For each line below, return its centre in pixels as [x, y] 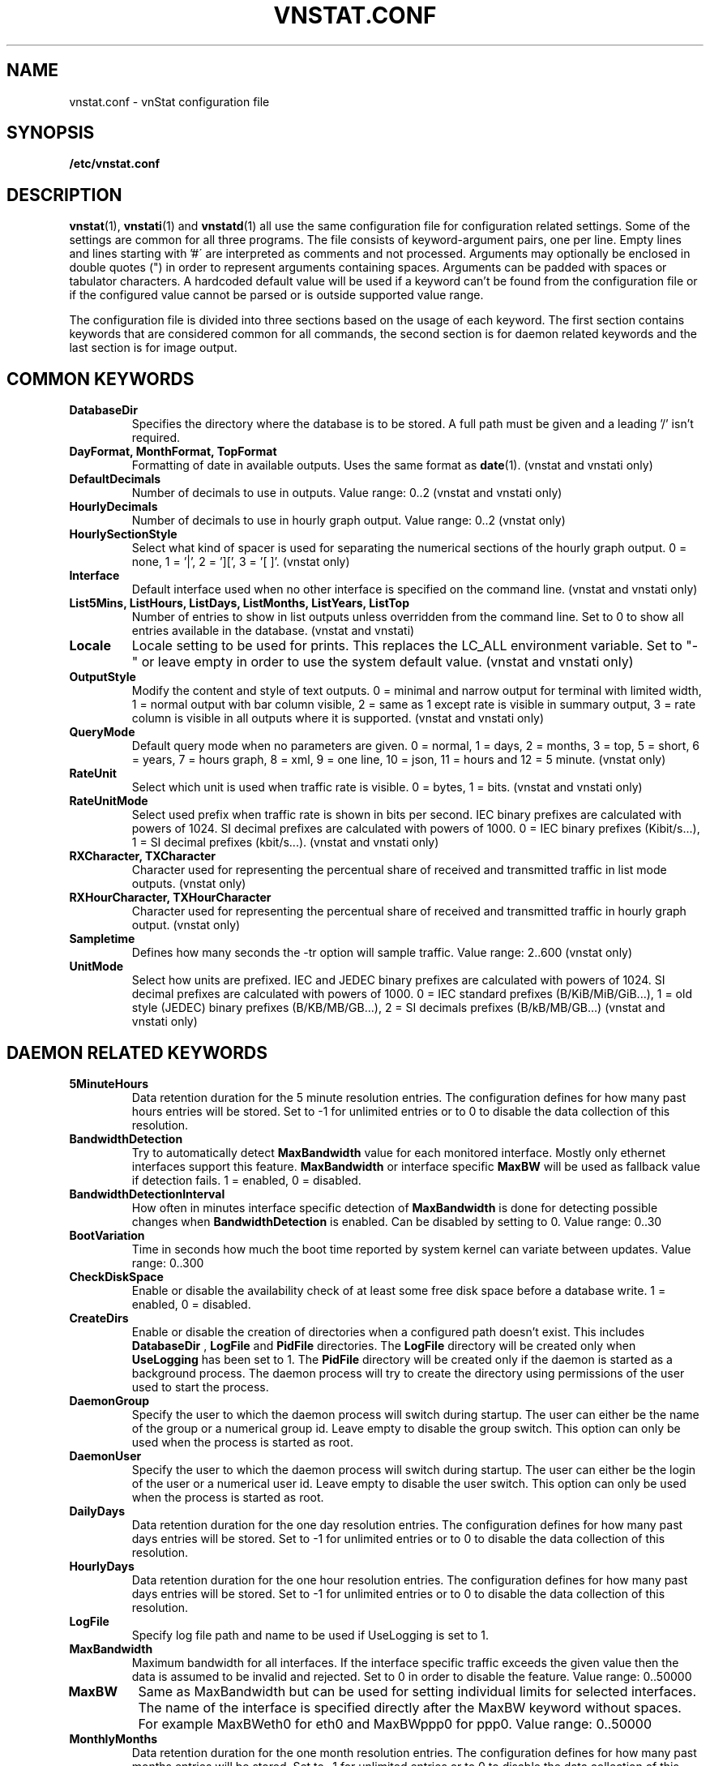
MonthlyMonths [113, 1738]
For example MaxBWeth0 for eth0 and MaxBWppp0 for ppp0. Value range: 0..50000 [395, 1723]
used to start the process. [200, 1387]
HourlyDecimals [113, 507]
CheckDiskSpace [116, 1276]
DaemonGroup [109, 1400]
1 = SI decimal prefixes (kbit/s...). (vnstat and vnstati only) [285, 842]
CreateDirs [99, 1318]
